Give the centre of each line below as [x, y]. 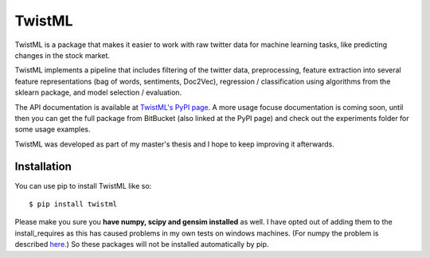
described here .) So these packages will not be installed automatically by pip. [142, 244]
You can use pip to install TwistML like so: [83, 186]
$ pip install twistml [73, 204]
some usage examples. [53, 129]
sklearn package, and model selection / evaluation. [98, 92]
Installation [43, 167]
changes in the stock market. [63, 55]
